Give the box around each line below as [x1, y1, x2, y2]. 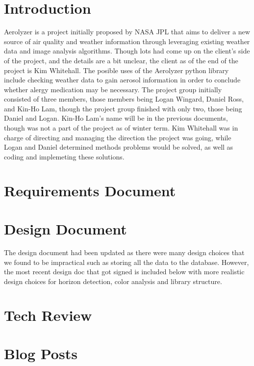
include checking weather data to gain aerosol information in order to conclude [4, 75, 241, 85]
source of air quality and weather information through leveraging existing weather [4, 36, 250, 46]
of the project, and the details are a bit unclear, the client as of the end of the [4, 55, 238, 65]
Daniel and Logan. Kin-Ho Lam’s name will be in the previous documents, [4, 113, 228, 123]
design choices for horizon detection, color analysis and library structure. [4, 276, 222, 286]
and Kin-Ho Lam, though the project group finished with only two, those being [4, 103, 242, 113]
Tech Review [4, 305, 92, 325]
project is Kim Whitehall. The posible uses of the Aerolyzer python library [4, 65, 229, 75]
